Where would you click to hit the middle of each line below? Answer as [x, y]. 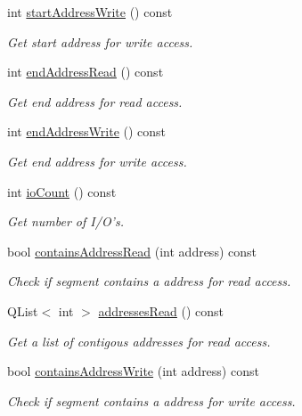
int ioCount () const [62, 191]
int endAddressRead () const [86, 72]
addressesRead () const [161, 310]
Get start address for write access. [100, 41]
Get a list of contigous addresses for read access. [139, 341]
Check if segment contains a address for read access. [149, 281]
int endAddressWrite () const [87, 131]
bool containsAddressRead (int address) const [132, 251]
